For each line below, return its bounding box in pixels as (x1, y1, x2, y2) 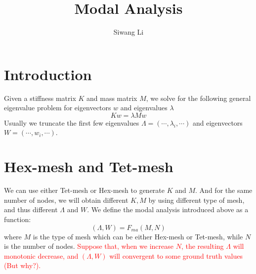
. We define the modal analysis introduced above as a (87, 204, 249, 215)
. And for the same (195, 185, 253, 195)
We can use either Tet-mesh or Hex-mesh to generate (4, 185, 165, 195)
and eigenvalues (120, 102, 168, 113)
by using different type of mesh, (148, 194, 245, 205)
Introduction (4, 64, 92, 84)
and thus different (4, 204, 58, 215)
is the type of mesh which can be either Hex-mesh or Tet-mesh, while (33, 231, 243, 241)
